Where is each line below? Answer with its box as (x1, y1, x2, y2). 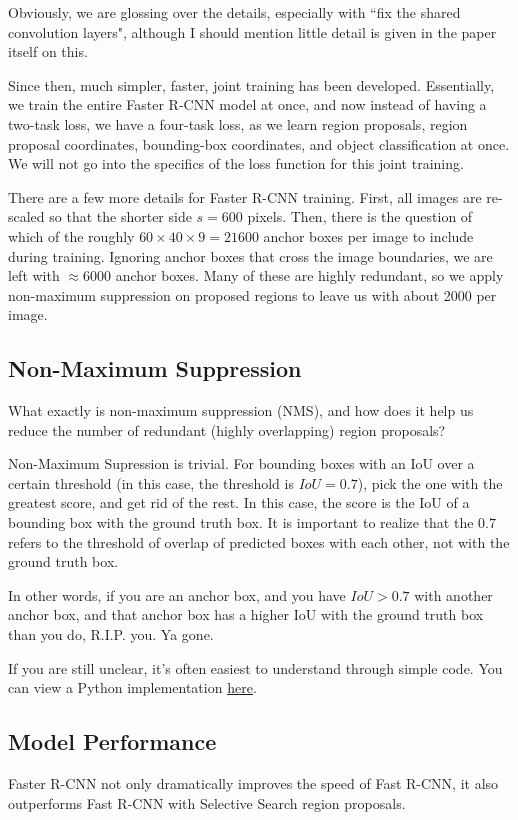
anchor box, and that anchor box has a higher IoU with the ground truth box (8, 604, 484, 625)
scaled (8, 206, 45, 227)
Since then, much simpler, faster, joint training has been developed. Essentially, (8, 74, 495, 95)
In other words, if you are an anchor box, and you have (8, 584, 346, 605)
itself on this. (8, 41, 88, 62)
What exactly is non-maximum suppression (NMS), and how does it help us (8, 400, 474, 421)
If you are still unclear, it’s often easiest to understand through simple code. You (8, 657, 503, 678)
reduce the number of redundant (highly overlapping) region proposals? (8, 419, 446, 440)
